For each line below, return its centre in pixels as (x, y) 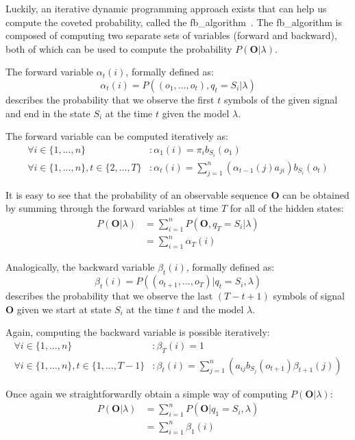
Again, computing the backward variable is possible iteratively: (138, 332)
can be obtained (316, 194)
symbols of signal (309, 296)
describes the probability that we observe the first (110, 99)
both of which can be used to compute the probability (119, 48)
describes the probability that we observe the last (109, 296)
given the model (196, 113)
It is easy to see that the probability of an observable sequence (137, 194)
